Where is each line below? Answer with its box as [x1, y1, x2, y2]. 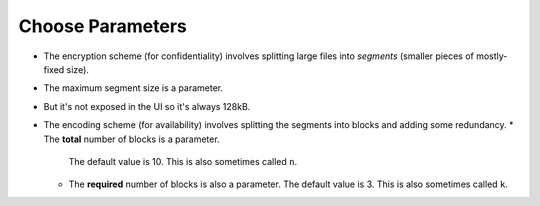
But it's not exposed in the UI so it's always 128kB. [43, 100, 251, 112]
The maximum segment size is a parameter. [43, 82, 224, 94]
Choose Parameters [18, 15, 187, 37]
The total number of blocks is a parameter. [43, 133, 220, 145]
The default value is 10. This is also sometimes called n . [68, 155, 298, 167]
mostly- [475, 50, 508, 62]
